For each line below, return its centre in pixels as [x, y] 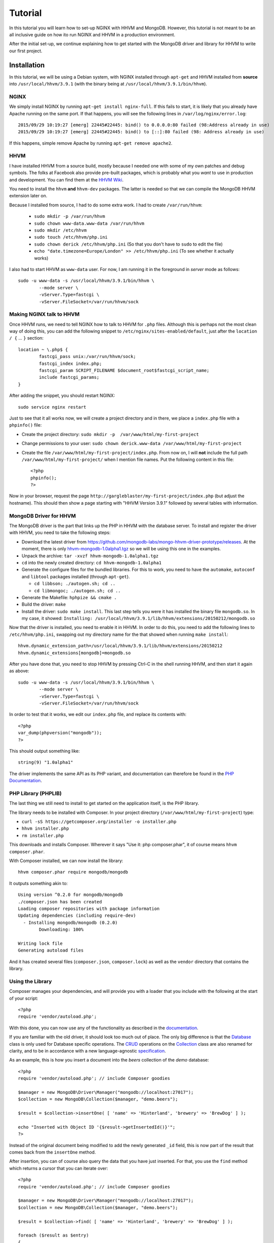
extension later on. [28, 196]
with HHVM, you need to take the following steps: [60, 533]
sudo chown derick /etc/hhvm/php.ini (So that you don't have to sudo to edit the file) [129, 244]
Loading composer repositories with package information [89, 908]
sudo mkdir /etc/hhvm [60, 230]
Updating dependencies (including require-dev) [77, 916]
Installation [27, 65]
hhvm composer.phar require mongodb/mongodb [73, 872]
